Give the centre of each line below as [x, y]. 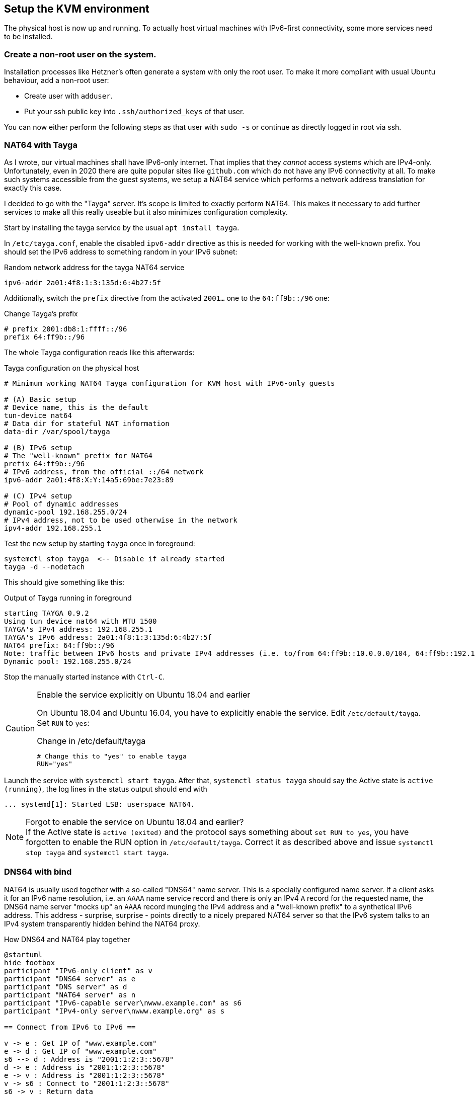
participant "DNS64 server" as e [70, 979]
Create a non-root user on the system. [80, 54]
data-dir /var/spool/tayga [57, 431]
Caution [20, 729]
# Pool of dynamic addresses [61, 504]
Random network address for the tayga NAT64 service [94, 267]
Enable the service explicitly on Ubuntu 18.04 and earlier [144, 694]
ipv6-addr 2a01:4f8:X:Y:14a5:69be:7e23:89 [89, 480]
